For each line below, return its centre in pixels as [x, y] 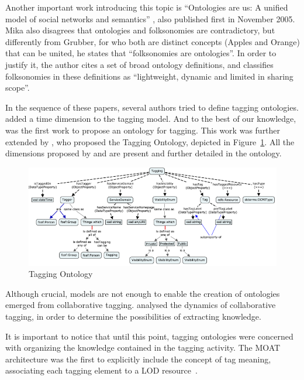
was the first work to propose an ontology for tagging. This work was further [143, 130]
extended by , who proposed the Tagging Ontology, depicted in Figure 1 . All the [150, 141]
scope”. [18, 88]
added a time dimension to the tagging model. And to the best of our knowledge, [151, 119]
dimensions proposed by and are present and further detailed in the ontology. [144, 153]
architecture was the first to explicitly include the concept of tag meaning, [138, 359]
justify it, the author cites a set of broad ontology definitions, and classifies [139, 64]
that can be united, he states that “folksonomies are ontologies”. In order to [141, 53]
